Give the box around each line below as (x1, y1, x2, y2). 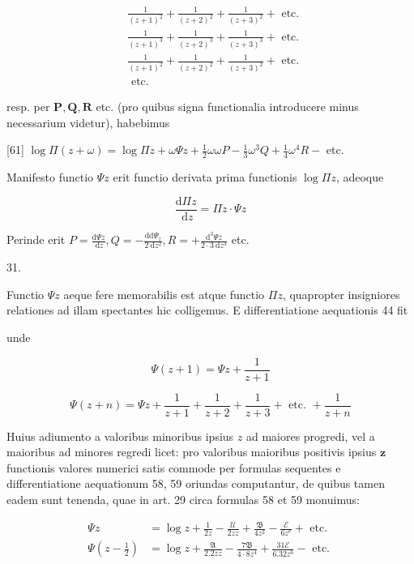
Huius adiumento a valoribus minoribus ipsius (6, 427, 234, 444)
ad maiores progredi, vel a (245, 427, 375, 444)
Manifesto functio (6, 169, 94, 186)
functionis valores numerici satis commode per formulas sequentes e (6, 459, 341, 476)
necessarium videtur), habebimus (6, 113, 170, 130)
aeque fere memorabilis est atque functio (63, 285, 265, 302)
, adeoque (335, 169, 384, 186)
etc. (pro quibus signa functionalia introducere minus (96, 98, 359, 115)
